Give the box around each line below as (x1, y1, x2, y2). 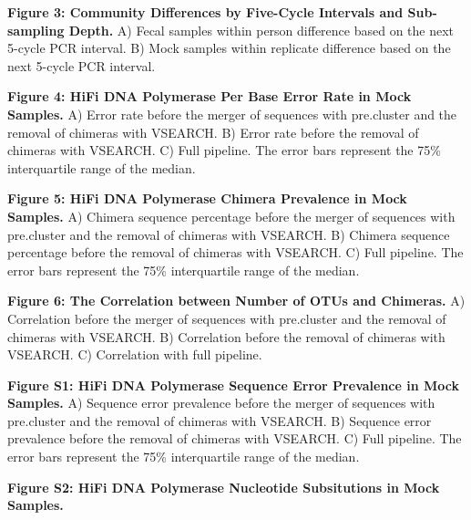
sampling (7, 20, 65, 39)
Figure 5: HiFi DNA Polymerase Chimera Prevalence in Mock (7, 189, 407, 208)
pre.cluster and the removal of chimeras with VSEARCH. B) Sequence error (7, 411, 432, 430)
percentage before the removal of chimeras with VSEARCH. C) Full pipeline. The (7, 243, 464, 262)
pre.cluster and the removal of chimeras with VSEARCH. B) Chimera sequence (7, 224, 450, 244)
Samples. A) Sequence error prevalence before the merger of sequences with (7, 393, 435, 412)
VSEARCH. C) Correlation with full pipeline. (7, 345, 262, 364)
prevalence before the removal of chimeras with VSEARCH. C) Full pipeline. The (7, 429, 462, 448)
